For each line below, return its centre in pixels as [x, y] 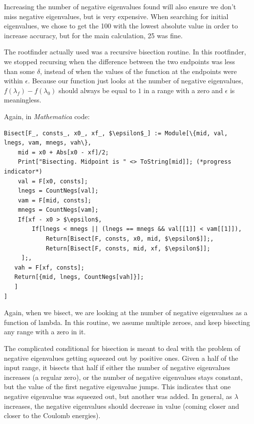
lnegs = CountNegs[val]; [58, 191]
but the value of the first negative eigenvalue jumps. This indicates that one [117, 387]
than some [20, 71]
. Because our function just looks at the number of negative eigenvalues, [136, 81]
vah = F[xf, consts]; [49, 267]
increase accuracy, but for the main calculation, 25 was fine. [93, 35]
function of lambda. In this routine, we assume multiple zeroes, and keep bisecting [127, 322]
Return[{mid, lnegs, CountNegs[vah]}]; [79, 277]
